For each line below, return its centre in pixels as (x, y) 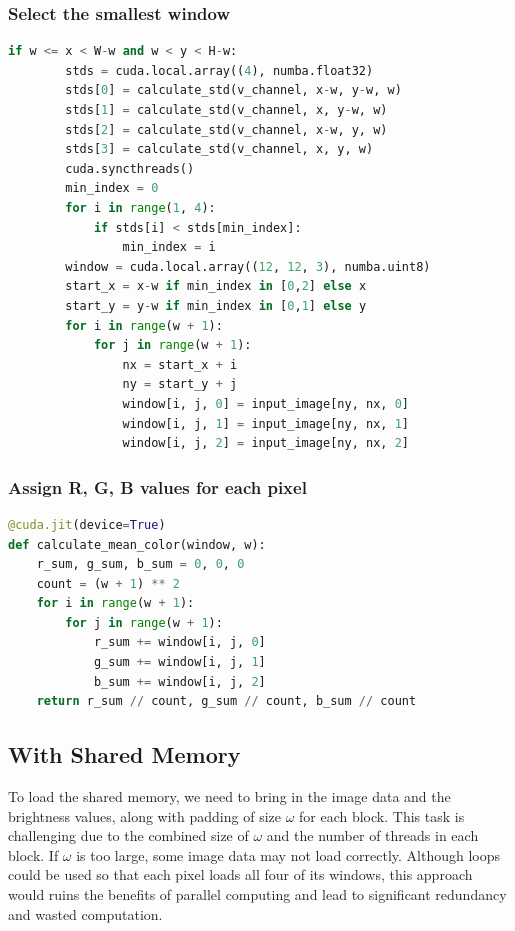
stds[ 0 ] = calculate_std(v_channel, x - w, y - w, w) (233, 90)
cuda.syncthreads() (130, 168)
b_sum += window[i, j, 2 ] (179, 681)
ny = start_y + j (180, 384)
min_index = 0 (112, 188)
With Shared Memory (124, 754)
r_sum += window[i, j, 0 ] (179, 642)
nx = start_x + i (180, 364)
